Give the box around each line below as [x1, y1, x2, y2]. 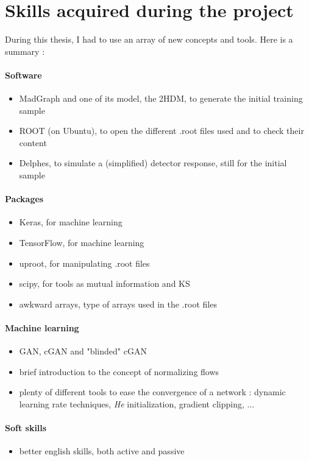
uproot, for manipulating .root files [19, 256, 150, 269]
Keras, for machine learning [19, 216, 123, 228]
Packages [5, 192, 44, 205]
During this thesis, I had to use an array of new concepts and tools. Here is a [5, 33, 293, 46]
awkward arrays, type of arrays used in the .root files [19, 297, 217, 310]
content [19, 136, 47, 149]
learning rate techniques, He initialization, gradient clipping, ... [19, 398, 255, 410]
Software [5, 68, 42, 81]
